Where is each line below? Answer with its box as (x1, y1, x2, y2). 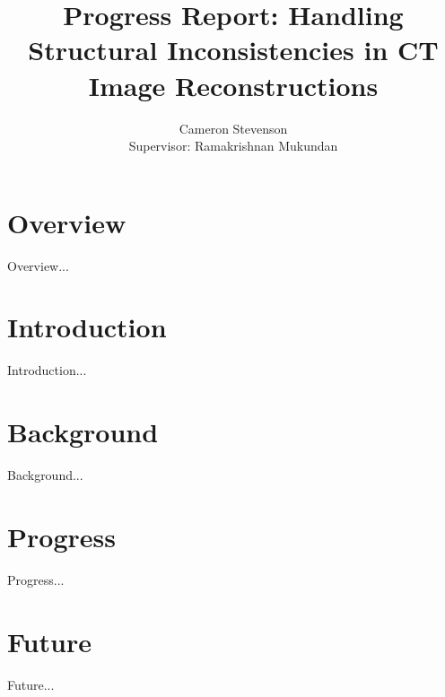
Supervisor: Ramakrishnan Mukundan (128, 136, 338, 155)
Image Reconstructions (88, 66, 379, 103)
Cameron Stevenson (179, 118, 288, 137)
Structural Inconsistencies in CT (28, 31, 439, 68)
